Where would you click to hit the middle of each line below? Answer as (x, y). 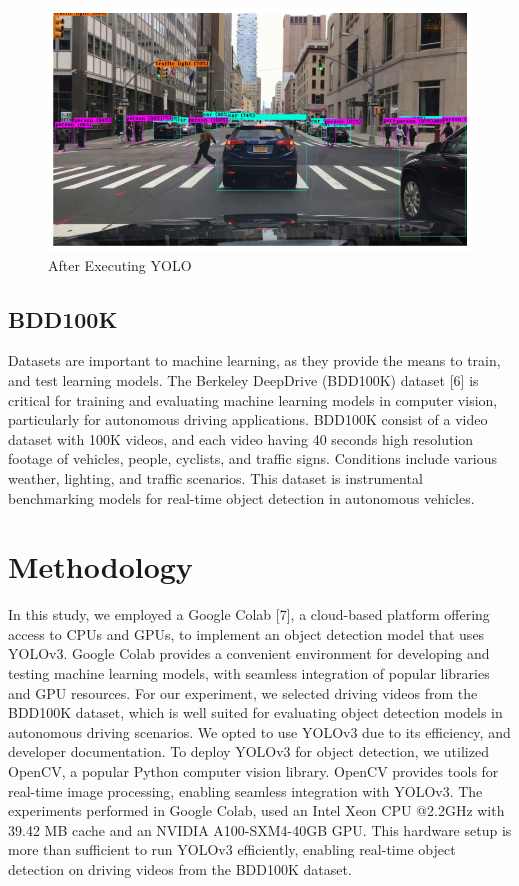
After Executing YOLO (120, 264)
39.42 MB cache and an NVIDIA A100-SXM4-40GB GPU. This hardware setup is (260, 829)
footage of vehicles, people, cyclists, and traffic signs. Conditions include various (253, 458)
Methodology (100, 566)
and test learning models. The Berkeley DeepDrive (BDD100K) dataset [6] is (243, 379)
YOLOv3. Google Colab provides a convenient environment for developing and (249, 653)
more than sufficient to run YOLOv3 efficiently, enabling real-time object (232, 849)
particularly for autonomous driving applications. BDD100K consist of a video (248, 419)
